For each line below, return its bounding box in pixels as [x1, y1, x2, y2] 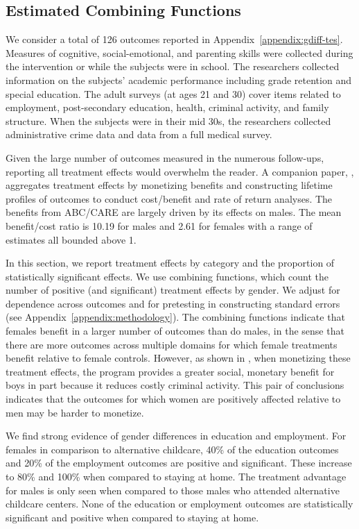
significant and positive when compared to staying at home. [6, 510, 259, 524]
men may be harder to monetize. [6, 405, 144, 419]
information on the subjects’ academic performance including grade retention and [6, 72, 351, 87]
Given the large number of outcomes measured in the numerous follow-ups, [6, 150, 324, 165]
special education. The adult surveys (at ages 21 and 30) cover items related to [6, 86, 341, 101]
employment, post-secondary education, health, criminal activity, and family [6, 100, 329, 115]
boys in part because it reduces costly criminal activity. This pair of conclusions [6, 378, 344, 392]
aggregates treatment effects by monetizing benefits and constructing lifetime [6, 178, 333, 192]
